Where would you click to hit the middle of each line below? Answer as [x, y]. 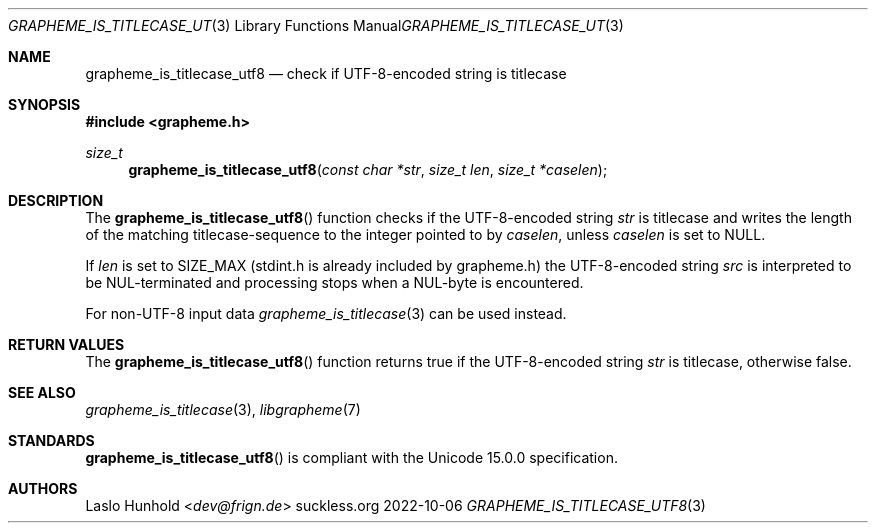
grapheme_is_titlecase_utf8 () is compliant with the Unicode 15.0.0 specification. [351, 457]
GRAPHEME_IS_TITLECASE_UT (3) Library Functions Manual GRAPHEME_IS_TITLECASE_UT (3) [316, 25]
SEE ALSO [42, 392]
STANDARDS [51, 440]
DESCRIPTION [56, 200]
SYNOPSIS [44, 104]
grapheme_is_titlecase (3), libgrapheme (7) [223, 409]
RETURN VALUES [66, 344]
